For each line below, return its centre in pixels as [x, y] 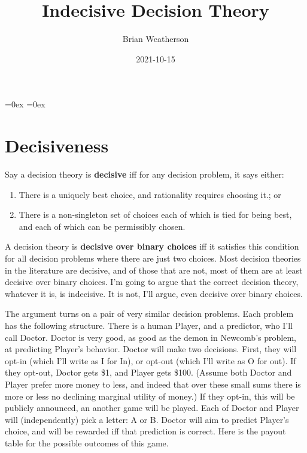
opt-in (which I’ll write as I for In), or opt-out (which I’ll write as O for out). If [151, 360]
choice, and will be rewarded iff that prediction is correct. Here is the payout [145, 431]
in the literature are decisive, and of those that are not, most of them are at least [154, 270]
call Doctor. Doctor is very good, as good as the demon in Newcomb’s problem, [151, 337]
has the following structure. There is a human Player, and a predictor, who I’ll [149, 325]
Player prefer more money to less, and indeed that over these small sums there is [153, 384]
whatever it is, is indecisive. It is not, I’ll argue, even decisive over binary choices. [154, 293]
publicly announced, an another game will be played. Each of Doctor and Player [152, 408]
